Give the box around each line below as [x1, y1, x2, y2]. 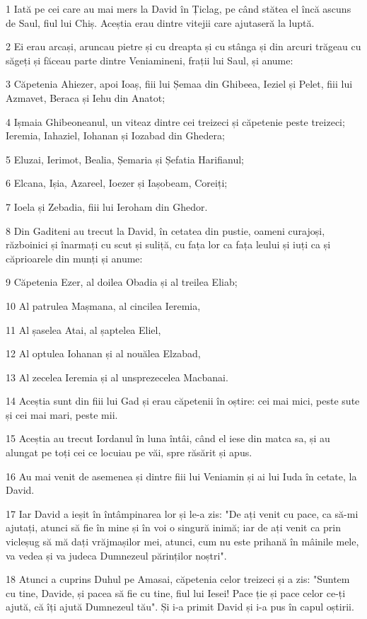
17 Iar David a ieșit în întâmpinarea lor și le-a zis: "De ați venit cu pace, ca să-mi [6, 506, 359, 521]
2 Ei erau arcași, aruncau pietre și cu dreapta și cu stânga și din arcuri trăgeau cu [6, 39, 361, 54]
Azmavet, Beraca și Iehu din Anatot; [6, 90, 165, 105]
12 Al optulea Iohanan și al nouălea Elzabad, [6, 346, 201, 361]
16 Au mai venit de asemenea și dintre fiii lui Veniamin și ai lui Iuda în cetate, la [6, 468, 357, 483]
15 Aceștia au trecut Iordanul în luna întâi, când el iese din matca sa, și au [6, 431, 330, 446]
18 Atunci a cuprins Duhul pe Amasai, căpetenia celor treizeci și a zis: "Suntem [6, 572, 350, 586]
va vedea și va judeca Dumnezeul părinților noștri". [6, 548, 227, 562]
